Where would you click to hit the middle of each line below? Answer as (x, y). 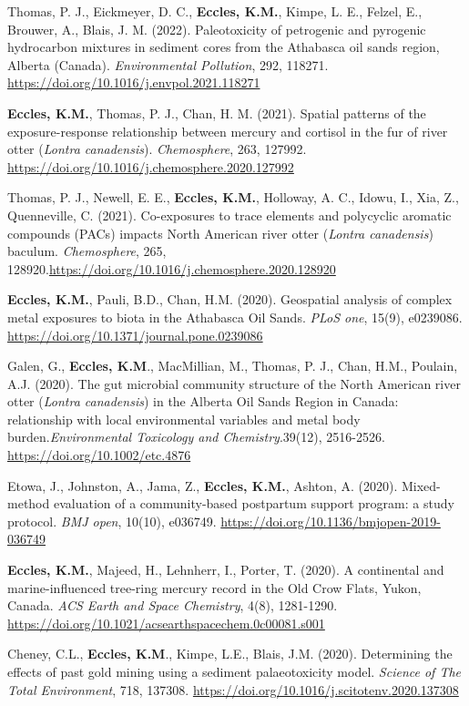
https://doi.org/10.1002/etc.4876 (99, 455)
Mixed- (421, 485)
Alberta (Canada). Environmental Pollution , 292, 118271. (168, 64)
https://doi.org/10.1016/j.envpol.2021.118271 (134, 82)
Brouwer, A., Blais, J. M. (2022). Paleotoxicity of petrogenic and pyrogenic (217, 29)
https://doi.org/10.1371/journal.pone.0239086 (135, 335)
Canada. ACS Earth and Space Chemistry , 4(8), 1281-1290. (173, 605)
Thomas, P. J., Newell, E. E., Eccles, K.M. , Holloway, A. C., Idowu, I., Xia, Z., (233, 197)
